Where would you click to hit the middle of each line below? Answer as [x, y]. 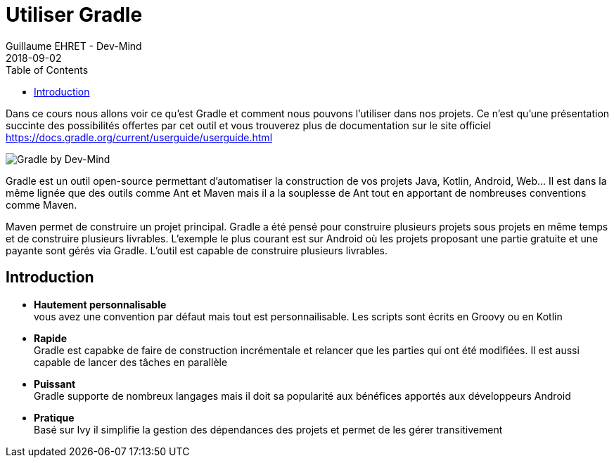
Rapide [51, 338]
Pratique [54, 417]
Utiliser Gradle [74, 15]
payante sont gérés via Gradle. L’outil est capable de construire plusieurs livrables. [197, 250]
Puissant [55, 384]
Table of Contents [47, 70]
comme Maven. [41, 204]
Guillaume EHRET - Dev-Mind [74, 46]
